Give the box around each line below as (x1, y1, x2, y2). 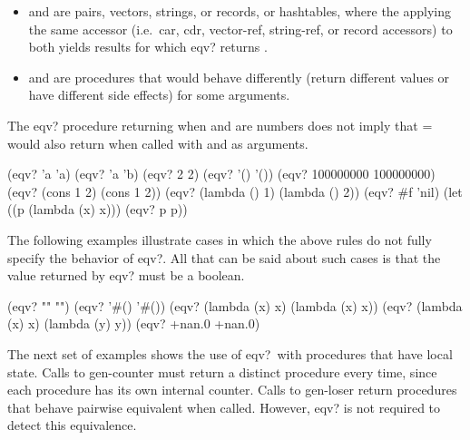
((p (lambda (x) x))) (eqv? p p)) (7, 200, 188, 219)
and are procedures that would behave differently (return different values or (28, 67, 450, 86)
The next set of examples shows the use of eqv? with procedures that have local (7, 344, 453, 363)
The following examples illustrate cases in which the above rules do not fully (7, 230, 432, 249)
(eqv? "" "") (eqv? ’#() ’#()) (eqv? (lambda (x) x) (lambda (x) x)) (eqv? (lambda (7, 296, 463, 315)
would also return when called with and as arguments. (7, 133, 308, 152)
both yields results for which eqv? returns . (28, 37, 268, 56)
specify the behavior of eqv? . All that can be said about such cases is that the (7, 248, 441, 267)
